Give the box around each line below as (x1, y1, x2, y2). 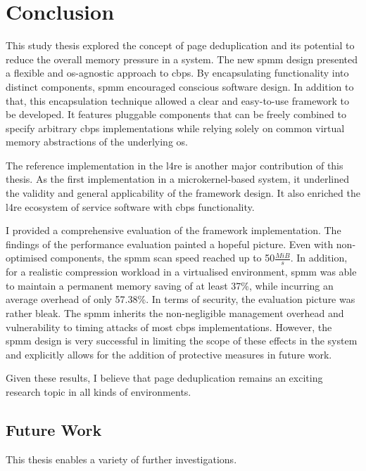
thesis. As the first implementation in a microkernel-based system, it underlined (6, 172, 349, 186)
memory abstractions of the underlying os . (6, 134, 189, 149)
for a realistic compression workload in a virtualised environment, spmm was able (6, 264, 357, 279)
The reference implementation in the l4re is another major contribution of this (6, 157, 343, 172)
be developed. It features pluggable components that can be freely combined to (6, 107, 347, 122)
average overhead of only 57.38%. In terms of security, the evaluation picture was (6, 292, 355, 307)
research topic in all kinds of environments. (6, 385, 191, 399)
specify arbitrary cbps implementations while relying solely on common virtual (6, 120, 345, 135)
